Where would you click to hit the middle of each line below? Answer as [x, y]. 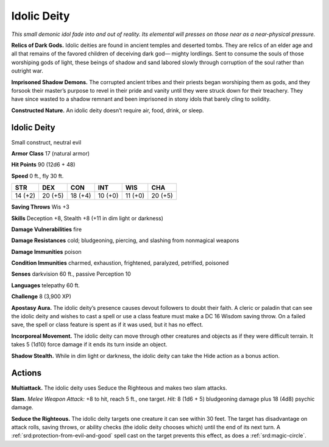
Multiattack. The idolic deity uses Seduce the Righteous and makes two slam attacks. [119, 388]
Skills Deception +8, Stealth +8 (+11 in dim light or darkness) [87, 218]
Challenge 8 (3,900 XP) [41, 296]
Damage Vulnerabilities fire [47, 229]
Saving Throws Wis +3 [40, 207]
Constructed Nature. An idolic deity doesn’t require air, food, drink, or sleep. [108, 110]
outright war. [27, 71]
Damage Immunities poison [46, 252]
